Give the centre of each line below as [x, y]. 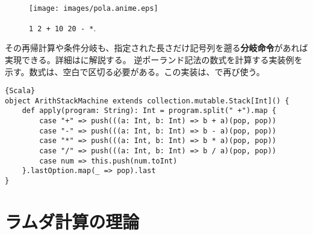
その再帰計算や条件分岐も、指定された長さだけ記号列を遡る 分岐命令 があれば [156, 48]
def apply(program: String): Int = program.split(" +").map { [149, 111]
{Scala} [20, 91]
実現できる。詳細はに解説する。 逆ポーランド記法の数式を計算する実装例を [154, 59]
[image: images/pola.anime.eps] [94, 8]
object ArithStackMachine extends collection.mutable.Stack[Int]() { [147, 101]
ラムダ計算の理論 [72, 221]
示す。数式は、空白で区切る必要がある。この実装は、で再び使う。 [135, 71]
